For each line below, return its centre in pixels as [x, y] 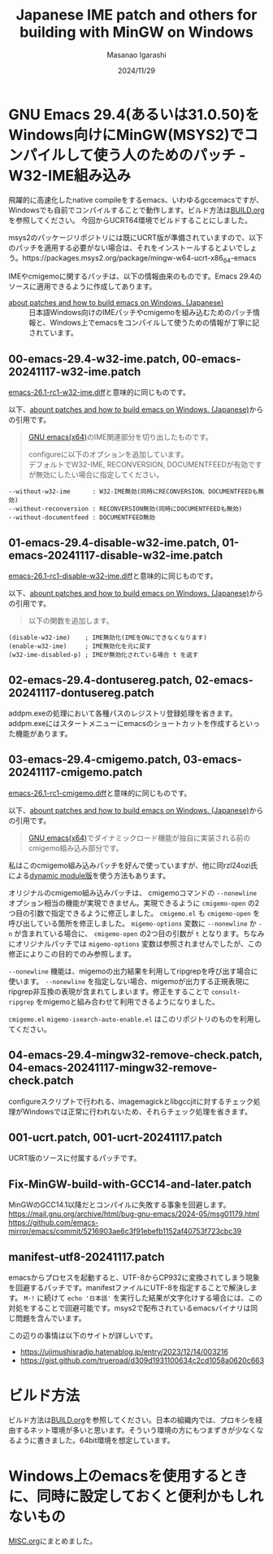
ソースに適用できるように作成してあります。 [82, 287]
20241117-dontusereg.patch [81, 692]
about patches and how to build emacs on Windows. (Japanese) [116, 303]
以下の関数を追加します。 [71, 621]
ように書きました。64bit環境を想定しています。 [95, 1440]
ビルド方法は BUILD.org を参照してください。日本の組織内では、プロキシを [132, 1420]
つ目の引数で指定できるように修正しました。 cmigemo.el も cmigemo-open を [134, 913]
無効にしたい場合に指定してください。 [100, 475]
